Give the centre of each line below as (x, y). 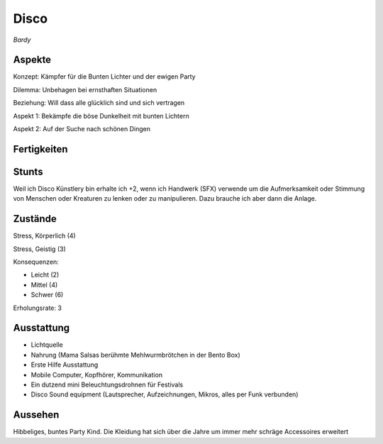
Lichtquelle (47, 345)
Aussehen (36, 415)
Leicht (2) (45, 275)
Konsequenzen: (36, 262)
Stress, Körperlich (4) (44, 236)
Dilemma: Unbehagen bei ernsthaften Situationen (85, 89)
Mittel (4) (44, 284)
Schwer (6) (47, 295)
